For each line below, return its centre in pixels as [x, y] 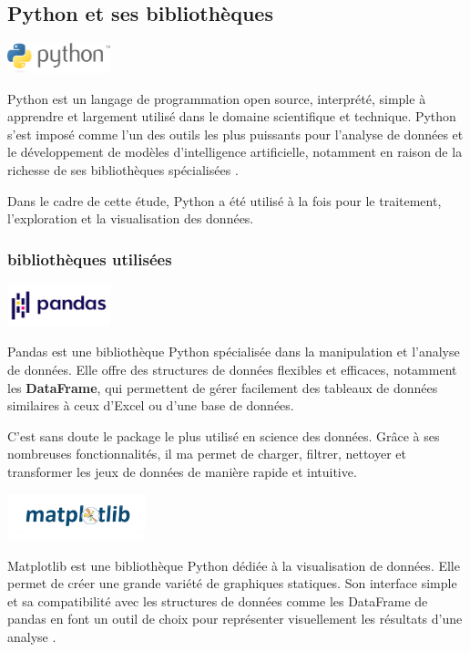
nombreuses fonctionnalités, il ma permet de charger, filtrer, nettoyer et [207, 454]
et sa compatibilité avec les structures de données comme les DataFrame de [218, 600]
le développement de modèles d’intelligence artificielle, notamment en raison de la [235, 152]
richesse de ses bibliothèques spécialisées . [123, 170]
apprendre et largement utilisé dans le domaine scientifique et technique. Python [232, 116]
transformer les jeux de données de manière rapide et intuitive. [182, 472]
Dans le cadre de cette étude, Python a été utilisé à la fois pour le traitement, [225, 200]
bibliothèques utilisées [90, 259]
